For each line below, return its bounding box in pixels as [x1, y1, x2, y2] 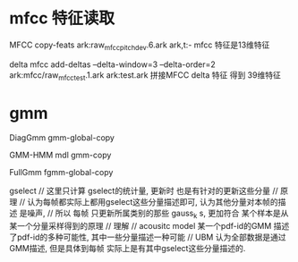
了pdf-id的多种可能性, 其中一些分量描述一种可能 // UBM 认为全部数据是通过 [9, 232, 286, 242]
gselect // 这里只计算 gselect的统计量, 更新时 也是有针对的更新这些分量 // [9, 185, 279, 197]
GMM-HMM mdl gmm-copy [9, 149, 112, 161]
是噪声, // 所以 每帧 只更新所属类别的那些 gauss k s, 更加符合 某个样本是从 [19, 207, 289, 221]
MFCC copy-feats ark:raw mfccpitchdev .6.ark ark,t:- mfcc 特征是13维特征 [9, 39, 270, 52]
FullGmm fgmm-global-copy [9, 167, 114, 178]
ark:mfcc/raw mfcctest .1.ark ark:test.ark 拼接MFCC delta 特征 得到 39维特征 [9, 69, 282, 82]
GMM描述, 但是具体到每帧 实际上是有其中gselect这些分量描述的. [9, 243, 246, 254]
